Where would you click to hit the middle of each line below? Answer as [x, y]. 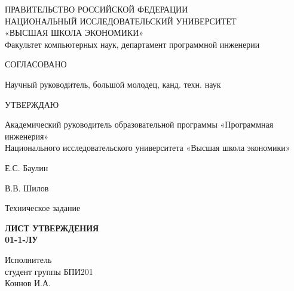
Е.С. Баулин [27, 167]
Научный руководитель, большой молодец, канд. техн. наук [113, 84]
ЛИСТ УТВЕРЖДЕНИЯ [52, 227]
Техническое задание [43, 208]
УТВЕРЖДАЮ [32, 104]
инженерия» [27, 136]
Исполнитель [28, 259]
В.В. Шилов [27, 188]
